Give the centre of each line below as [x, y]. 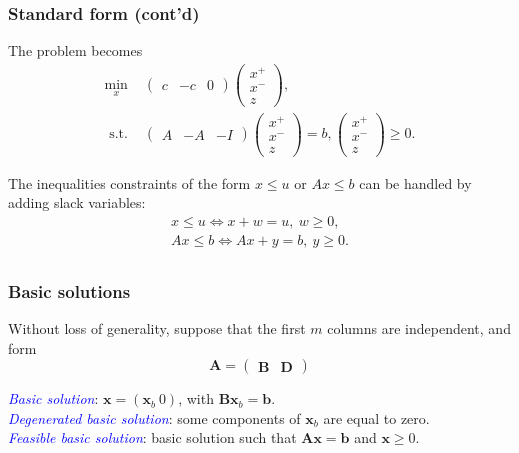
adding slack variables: [77, 202]
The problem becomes [75, 50]
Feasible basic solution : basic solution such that [152, 437]
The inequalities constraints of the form [129, 182]
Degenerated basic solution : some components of [154, 417]
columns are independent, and [419, 328]
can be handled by [415, 182]
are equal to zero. [376, 417]
